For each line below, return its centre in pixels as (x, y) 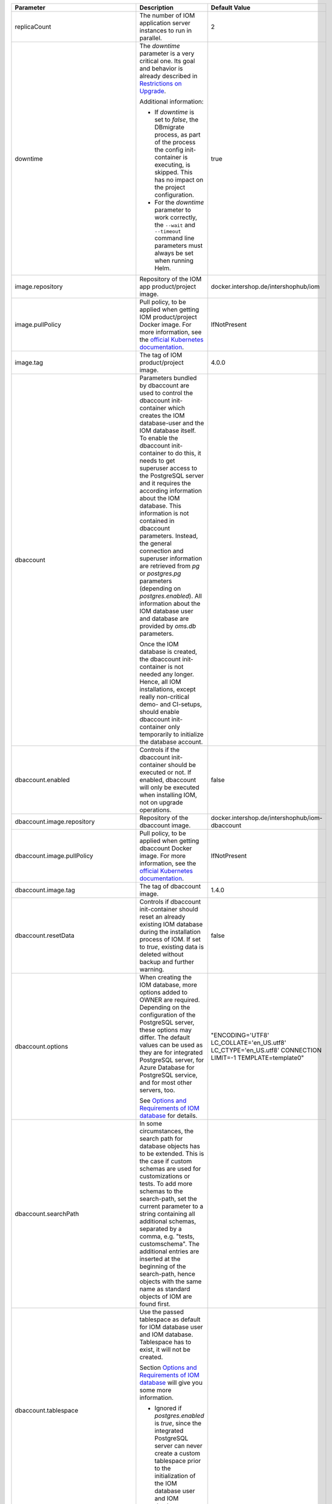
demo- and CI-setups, (171, 704)
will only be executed (169, 787)
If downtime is (174, 112)
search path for (161, 1139)
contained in (157, 521)
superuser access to (168, 468)
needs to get (157, 461)
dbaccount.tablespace (47, 1410)
